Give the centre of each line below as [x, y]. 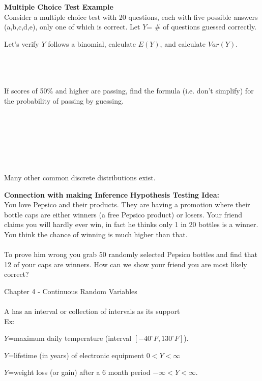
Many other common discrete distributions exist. [80, 177]
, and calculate [183, 43]
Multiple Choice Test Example [59, 7]
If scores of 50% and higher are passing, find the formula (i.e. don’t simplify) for [129, 91]
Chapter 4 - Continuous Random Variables [71, 291]
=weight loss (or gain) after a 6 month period [79, 372]
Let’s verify [22, 43]
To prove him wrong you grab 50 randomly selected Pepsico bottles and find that [131, 254]
